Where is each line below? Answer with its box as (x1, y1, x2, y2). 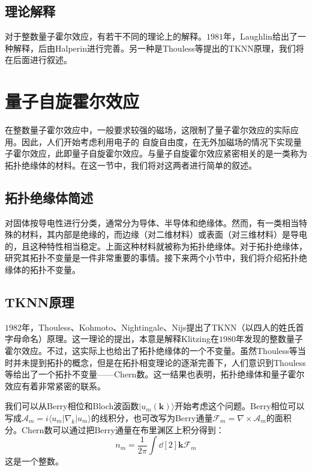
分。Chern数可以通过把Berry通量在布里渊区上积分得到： (5, 423, 224, 436)
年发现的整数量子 (236, 332, 304, 345)
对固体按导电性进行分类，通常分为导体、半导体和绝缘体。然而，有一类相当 (5, 216, 299, 229)
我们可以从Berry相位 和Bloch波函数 (5, 400, 139, 412)
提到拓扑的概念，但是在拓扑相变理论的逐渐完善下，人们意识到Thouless (29, 356, 306, 368)
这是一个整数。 (5, 455, 64, 467)
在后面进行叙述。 (5, 53, 72, 66)
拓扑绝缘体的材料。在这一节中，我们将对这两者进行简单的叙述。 (5, 158, 257, 171)
